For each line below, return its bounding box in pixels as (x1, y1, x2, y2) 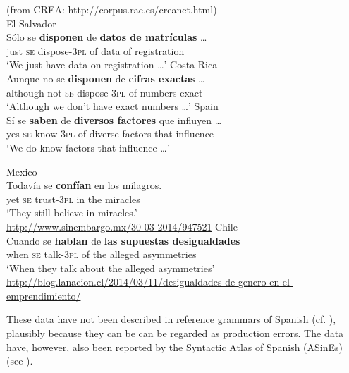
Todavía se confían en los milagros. (6, 178, 162, 192)
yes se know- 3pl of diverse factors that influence (6, 126, 214, 141)
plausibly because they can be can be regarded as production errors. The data (6, 326, 344, 341)
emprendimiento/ (6, 288, 81, 302)
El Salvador (6, 16, 56, 30)
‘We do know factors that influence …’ (6, 140, 170, 154)
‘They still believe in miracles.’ (6, 205, 137, 220)
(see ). (6, 353, 33, 368)
